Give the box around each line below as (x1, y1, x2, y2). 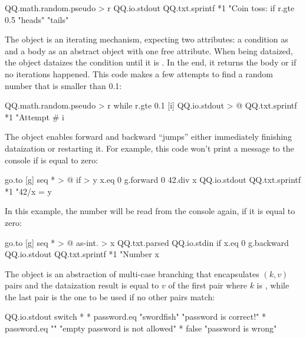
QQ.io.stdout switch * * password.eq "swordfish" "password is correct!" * (5, 310, 266, 323)
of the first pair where (168, 279, 247, 291)
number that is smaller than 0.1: (5, 79, 122, 91)
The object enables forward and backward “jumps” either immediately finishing (5, 130, 292, 143)
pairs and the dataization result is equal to (5, 279, 159, 291)
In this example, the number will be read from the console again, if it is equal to (5, 205, 295, 217)
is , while (256, 279, 289, 291)
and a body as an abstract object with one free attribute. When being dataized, (5, 44, 293, 57)
